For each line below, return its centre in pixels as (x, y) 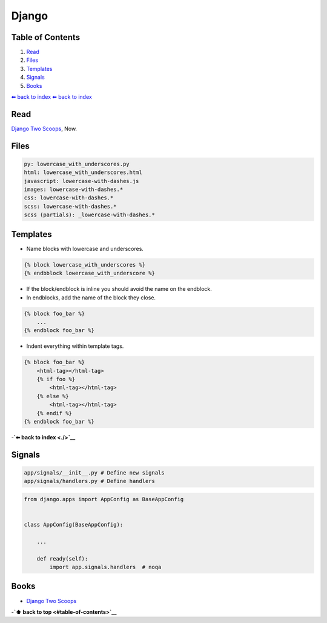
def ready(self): (62, 558)
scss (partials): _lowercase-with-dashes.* (90, 215)
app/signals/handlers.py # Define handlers (90, 481)
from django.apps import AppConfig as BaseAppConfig (104, 499)
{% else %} (53, 396)
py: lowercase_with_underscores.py (77, 164)
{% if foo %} (56, 379)
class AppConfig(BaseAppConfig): (74, 525)
